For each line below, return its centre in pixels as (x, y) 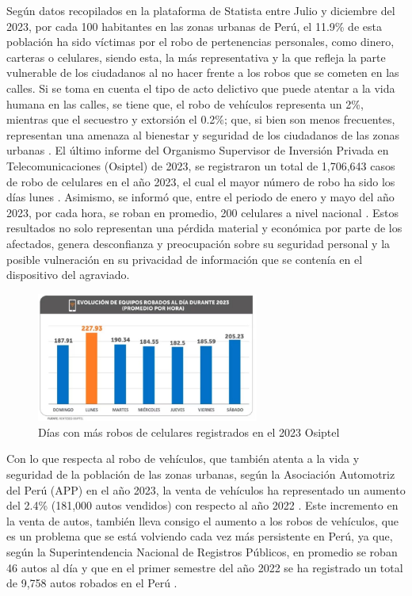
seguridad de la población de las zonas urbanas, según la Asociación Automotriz (201, 474)
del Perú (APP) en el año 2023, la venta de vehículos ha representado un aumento (206, 489)
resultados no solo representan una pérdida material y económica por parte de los (204, 228)
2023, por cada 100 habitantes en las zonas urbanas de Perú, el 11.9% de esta (194, 26)
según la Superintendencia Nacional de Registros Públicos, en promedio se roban (202, 551)
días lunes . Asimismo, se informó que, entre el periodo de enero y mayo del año (200, 197)
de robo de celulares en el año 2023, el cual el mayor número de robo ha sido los (201, 181)
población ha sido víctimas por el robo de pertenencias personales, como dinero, (200, 42)
